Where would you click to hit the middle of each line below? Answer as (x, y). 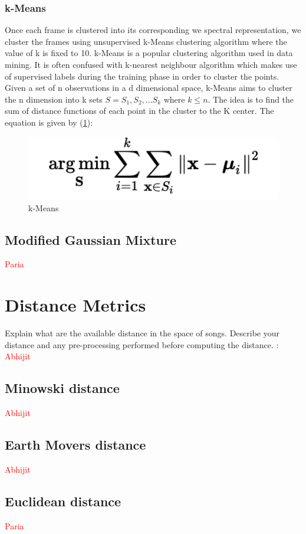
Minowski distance (62, 388)
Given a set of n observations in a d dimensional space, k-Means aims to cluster (149, 88)
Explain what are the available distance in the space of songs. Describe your (142, 333)
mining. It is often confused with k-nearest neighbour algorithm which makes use (151, 64)
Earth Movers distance (75, 445)
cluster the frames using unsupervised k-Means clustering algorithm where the (146, 41)
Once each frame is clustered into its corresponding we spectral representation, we (153, 30)
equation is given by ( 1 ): (49, 122)
